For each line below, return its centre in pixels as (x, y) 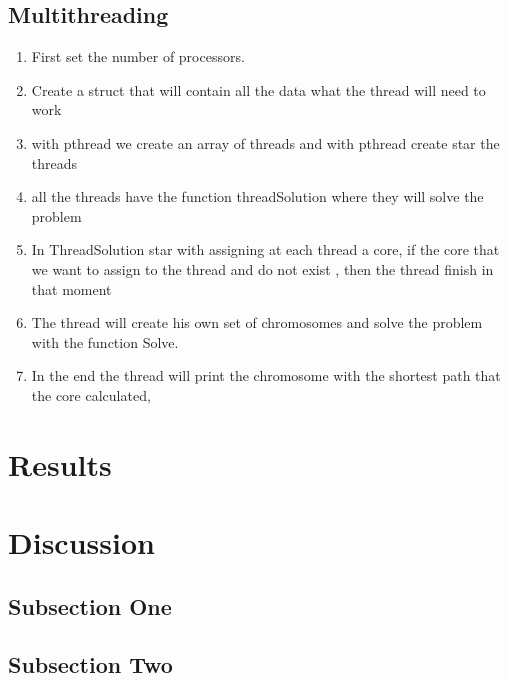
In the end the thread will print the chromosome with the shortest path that (266, 375)
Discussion (81, 542)
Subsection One (90, 605)
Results (60, 463)
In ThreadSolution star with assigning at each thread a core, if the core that (265, 249)
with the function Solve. (105, 341)
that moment (71, 288)
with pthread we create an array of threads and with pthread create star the (265, 142)
